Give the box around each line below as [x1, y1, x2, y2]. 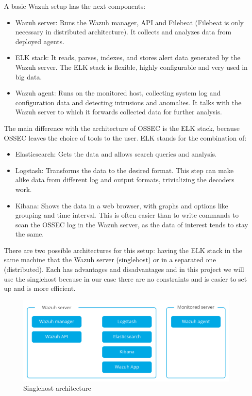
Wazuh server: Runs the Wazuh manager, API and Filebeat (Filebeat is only [15, 17, 244, 27]
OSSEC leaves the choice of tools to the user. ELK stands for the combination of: [4, 132, 247, 143]
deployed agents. [15, 36, 65, 46]
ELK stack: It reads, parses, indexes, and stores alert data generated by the [15, 52, 240, 63]
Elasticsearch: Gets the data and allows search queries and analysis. [15, 149, 217, 159]
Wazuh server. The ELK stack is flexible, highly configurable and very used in [15, 62, 248, 72]
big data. [15, 71, 42, 81]
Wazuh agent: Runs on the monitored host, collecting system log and [15, 88, 221, 98]
